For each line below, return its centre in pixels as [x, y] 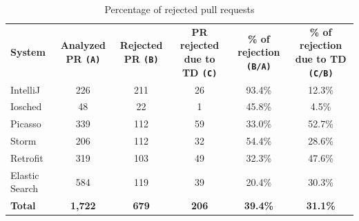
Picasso [26, 124]
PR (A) [83, 59]
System [28, 52]
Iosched [26, 106]
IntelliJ [25, 89]
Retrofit [27, 157]
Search [25, 188]
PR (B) [141, 59]
